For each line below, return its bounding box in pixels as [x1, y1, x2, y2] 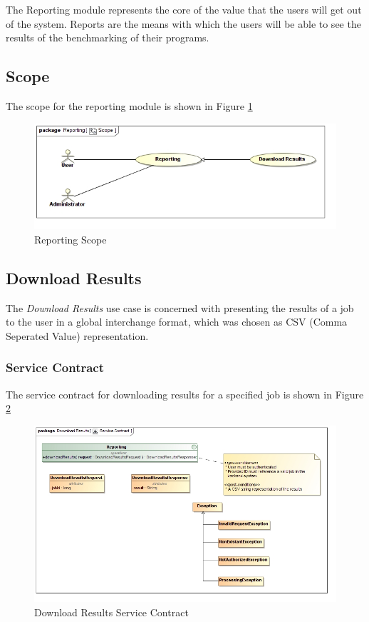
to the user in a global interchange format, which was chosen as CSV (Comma [6, 314, 348, 329]
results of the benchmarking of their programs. [6, 30, 209, 45]
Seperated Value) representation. [6, 328, 149, 343]
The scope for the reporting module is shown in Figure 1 [6, 98, 253, 113]
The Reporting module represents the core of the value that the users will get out [6, 2, 362, 16]
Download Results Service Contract [34, 604, 189, 619]
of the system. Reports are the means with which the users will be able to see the [6, 16, 361, 31]
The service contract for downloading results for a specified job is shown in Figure [6, 386, 364, 401]
